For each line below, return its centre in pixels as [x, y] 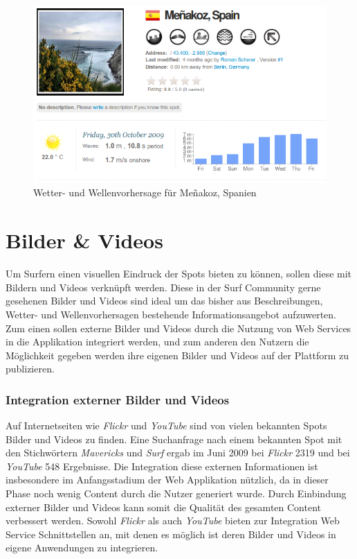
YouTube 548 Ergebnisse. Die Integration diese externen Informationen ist [162, 466]
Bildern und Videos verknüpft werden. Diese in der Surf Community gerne [163, 287]
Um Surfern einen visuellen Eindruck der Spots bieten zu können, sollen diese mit [179, 274]
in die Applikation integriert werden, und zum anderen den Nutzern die [157, 342]
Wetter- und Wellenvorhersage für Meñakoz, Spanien [145, 192]
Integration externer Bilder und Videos [118, 399]
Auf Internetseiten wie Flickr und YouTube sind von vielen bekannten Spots [166, 425]
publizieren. [30, 369]
